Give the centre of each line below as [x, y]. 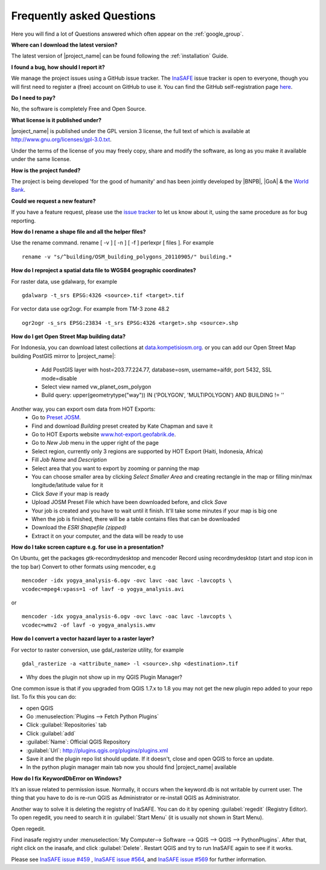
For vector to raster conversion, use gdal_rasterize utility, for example [97, 650]
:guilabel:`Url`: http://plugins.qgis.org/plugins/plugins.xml [97, 750]
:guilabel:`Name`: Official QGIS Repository [78, 742]
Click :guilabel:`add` [51, 733]
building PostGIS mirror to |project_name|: [63, 356]
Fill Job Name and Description [69, 460]
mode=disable [59, 378]
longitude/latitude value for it [68, 485]
